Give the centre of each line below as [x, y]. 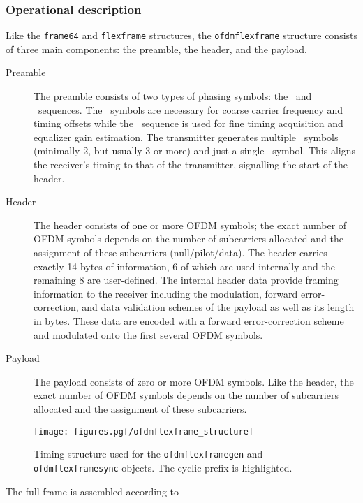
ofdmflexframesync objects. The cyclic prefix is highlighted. [163, 467]
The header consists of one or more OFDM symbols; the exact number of [190, 225]
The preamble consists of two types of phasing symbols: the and [173, 96]
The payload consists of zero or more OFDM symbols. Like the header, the [194, 381]
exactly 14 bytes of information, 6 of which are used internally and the [184, 266]
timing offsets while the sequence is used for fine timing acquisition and [188, 123]
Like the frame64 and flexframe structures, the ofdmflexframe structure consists [182, 35]
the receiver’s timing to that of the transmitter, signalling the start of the [191, 165]
